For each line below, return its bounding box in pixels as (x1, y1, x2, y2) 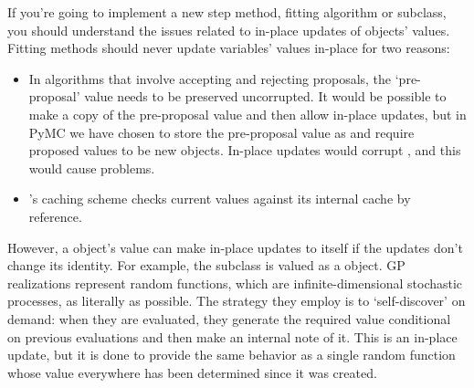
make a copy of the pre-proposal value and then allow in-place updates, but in (28, 104, 467, 123)
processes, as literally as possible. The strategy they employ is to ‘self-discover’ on (7, 291, 466, 310)
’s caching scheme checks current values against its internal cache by (28, 189, 411, 208)
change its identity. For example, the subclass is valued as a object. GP (7, 256, 406, 275)
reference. (28, 206, 82, 225)
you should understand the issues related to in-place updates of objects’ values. (7, 20, 450, 39)
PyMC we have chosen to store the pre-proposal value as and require (28, 122, 415, 142)
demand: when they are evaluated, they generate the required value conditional (7, 309, 451, 328)
